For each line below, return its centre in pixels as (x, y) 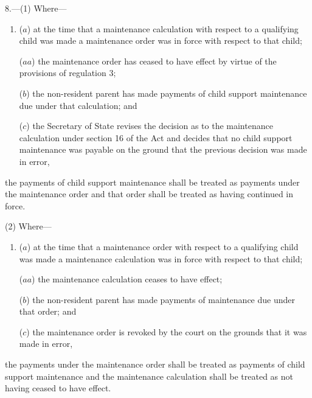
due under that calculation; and (78, 105)
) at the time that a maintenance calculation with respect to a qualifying (163, 28)
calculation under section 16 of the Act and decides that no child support (156, 137)
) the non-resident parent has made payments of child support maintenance (167, 93)
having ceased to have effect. (58, 388)
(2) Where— (28, 226)
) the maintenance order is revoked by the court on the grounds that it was (167, 331)
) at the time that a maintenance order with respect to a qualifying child (163, 246)
